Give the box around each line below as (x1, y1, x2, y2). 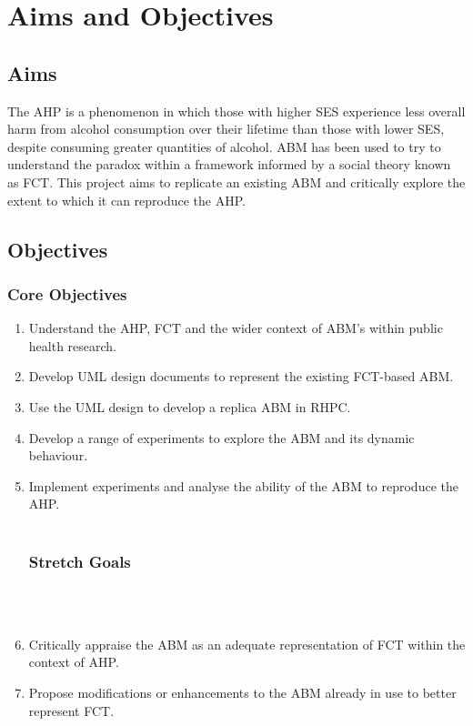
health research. (28, 336, 117, 355)
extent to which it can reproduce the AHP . (7, 190, 247, 209)
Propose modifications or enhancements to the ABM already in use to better (28, 683, 457, 702)
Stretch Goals (28, 550, 131, 573)
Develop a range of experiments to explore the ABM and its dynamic (28, 428, 415, 447)
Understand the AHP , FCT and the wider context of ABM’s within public (28, 318, 443, 338)
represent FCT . (28, 701, 115, 720)
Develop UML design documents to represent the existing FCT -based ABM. (28, 367, 454, 386)
